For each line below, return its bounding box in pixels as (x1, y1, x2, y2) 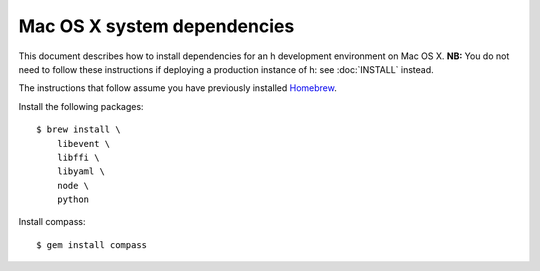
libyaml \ (56, 166, 105, 177)
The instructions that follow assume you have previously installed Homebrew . (18, 82, 337, 94)
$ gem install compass (36, 239, 148, 250)
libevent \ (56, 138, 111, 149)
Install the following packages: (18, 100, 144, 112)
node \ (56, 180, 90, 191)
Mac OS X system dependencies (18, 15, 295, 37)
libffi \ (56, 151, 100, 163)
